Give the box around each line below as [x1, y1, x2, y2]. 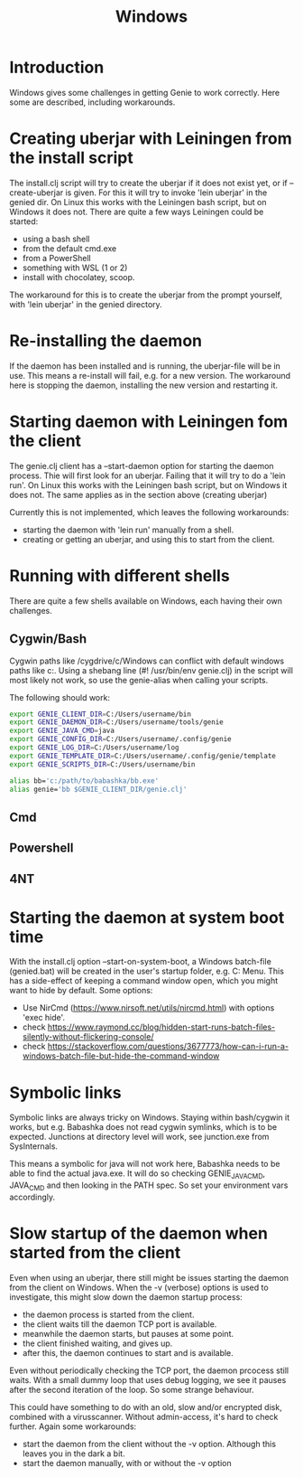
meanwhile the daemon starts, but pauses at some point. [22, 1328, 234, 1339]
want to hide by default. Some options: [9, 985, 153, 996]
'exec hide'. [22, 1012, 66, 1023]
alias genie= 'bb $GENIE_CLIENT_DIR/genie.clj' [9, 785, 188, 794]
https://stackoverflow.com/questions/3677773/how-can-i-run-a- [47, 1041, 289, 1052]
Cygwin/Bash [9, 631, 87, 647]
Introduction [9, 57, 105, 78]
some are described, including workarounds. [9, 97, 176, 108]
